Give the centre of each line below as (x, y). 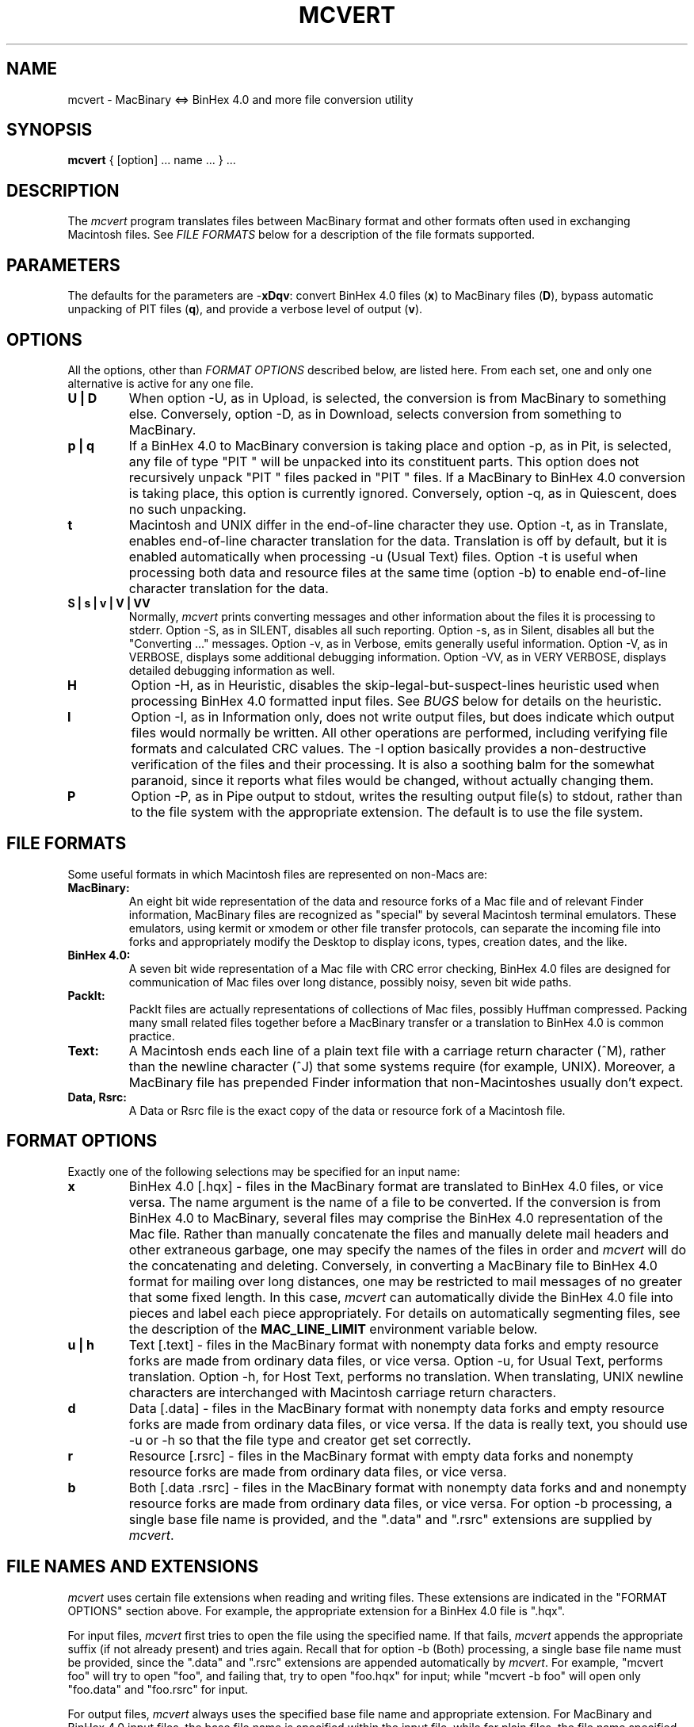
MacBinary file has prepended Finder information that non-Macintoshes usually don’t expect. (406, 1082)
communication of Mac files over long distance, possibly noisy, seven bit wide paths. (350, 982)
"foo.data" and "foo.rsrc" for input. (158, 1689)
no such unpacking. (187, 509)
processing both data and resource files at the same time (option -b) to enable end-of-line (397, 572)
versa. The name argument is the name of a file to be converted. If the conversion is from (395, 1202)
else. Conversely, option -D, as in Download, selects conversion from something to (375, 414)
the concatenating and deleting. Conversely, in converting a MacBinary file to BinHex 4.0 (393, 1265)
